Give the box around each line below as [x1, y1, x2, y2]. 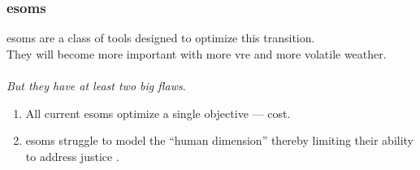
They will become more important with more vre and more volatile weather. [6, 45, 387, 62]
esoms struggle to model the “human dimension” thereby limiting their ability [25, 132, 414, 149]
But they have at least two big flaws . [6, 77, 186, 94]
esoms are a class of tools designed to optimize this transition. [6, 29, 315, 46]
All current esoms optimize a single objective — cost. [25, 104, 291, 121]
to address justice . [25, 147, 119, 164]
